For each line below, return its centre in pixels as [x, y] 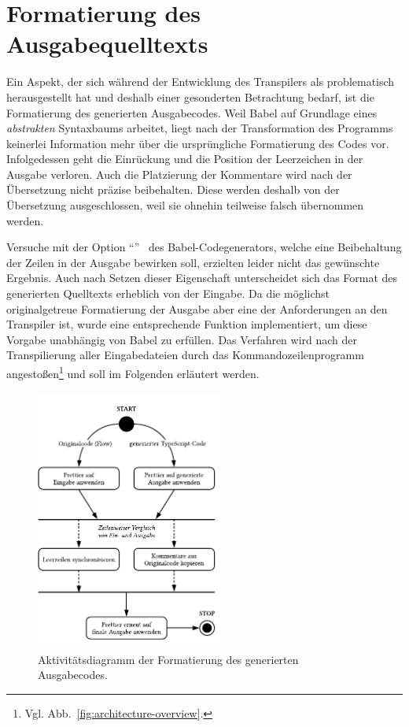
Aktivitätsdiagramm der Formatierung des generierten [168, 659]
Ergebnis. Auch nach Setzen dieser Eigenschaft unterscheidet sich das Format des [202, 278]
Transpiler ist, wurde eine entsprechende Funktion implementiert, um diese [187, 324]
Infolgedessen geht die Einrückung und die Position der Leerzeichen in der [185, 159]
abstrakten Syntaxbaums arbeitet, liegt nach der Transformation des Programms [200, 128]
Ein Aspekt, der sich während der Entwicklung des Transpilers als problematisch [201, 82]
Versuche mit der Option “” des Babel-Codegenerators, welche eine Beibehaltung [204, 247]
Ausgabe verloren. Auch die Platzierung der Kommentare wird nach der [179, 174]
